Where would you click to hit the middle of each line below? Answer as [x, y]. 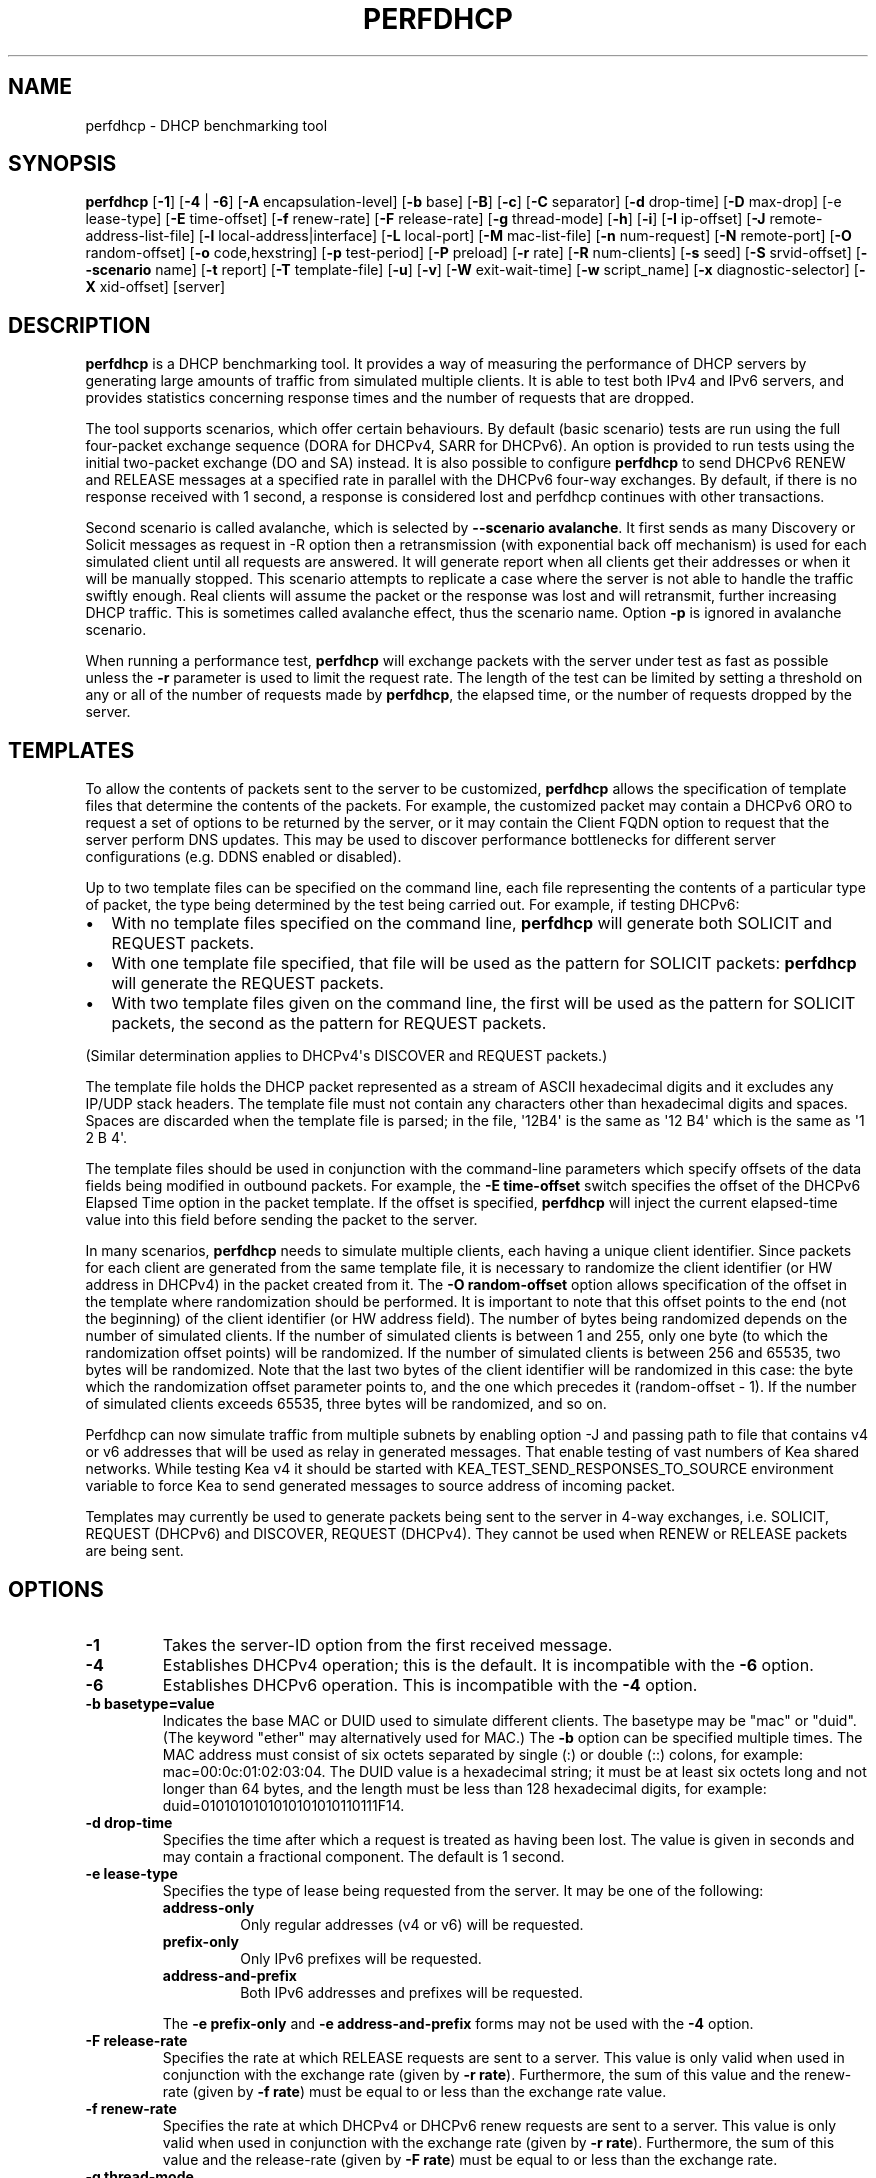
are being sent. [134, 1551]
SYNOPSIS [62, 164]
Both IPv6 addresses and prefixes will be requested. [412, 1992]
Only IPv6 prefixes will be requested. [361, 1958]
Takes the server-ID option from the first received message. [387, 1644]
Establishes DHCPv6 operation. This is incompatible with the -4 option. [430, 1684]
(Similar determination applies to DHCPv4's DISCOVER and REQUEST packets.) [346, 1056]
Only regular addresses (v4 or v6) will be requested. [412, 1924]
